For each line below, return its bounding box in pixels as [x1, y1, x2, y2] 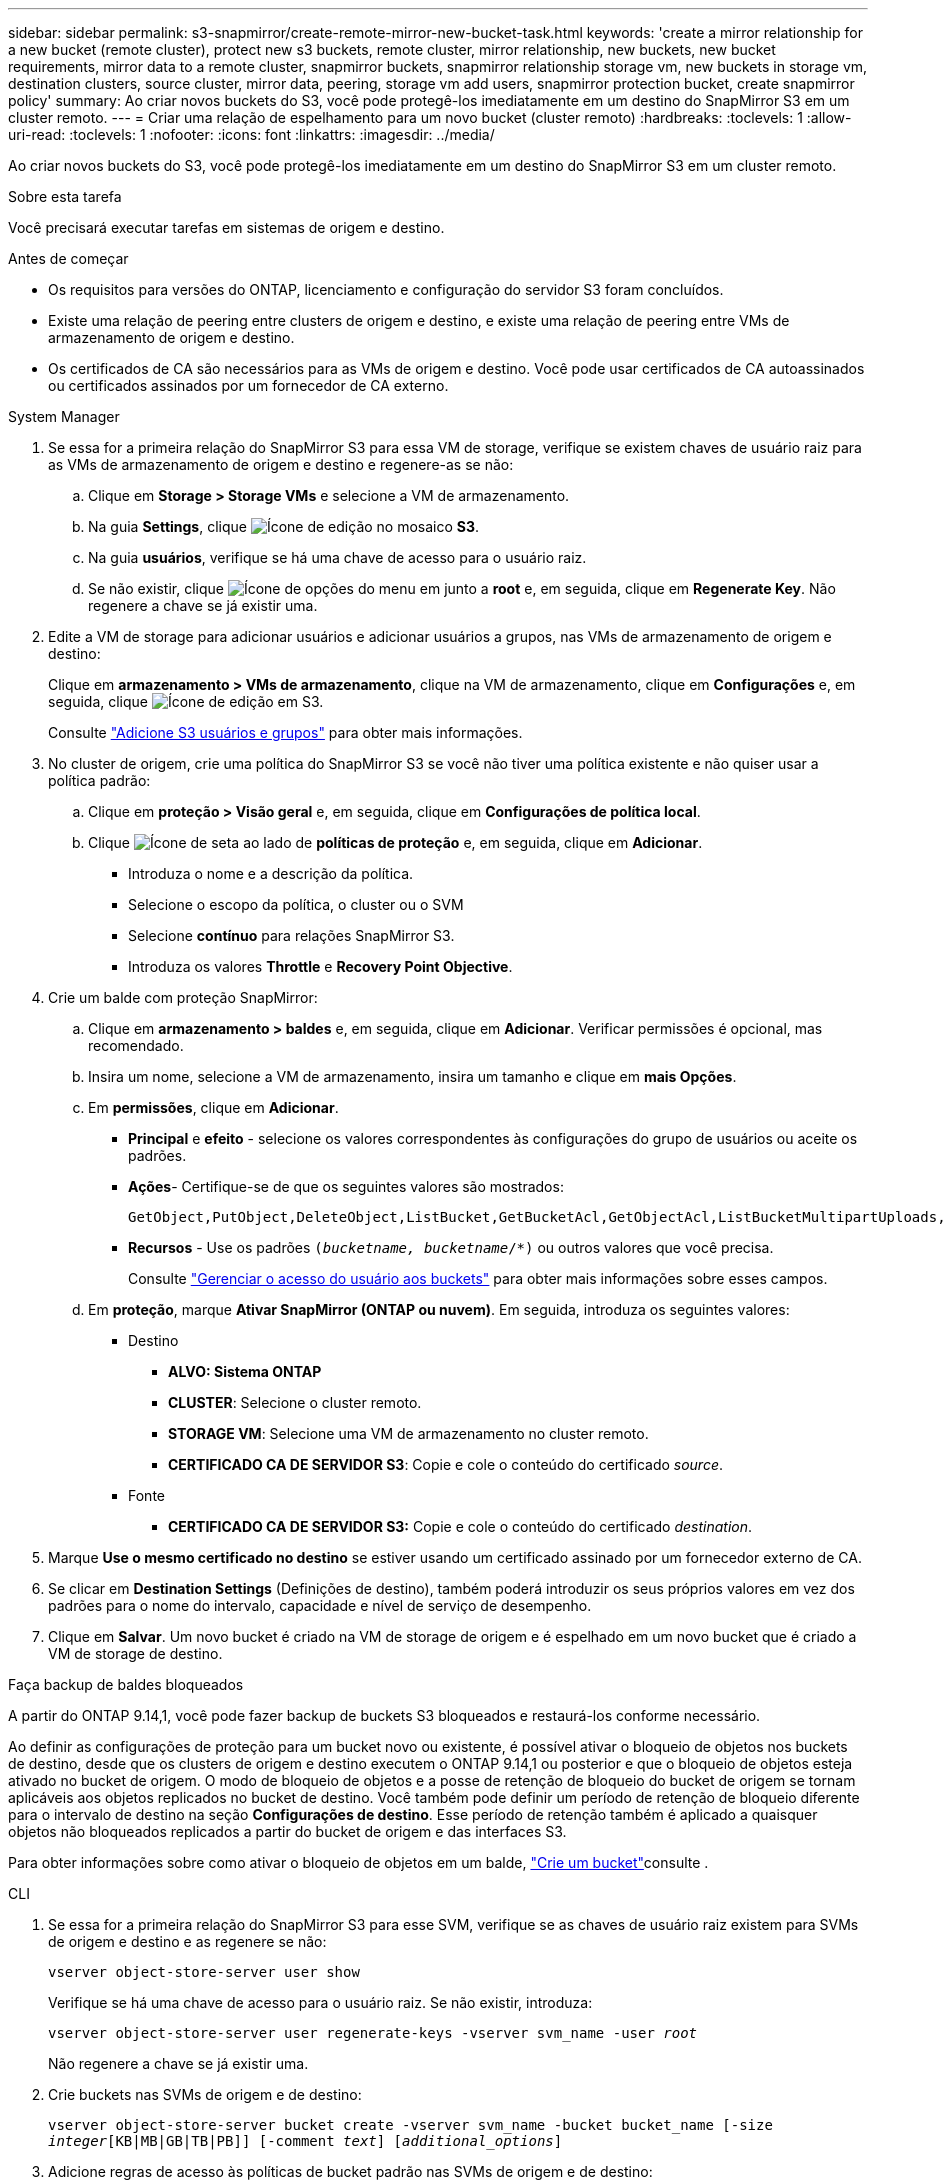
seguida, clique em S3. [48, 693, 324, 710]
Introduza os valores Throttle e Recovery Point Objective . [128, 958, 513, 975]
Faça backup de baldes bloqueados [8, 1676, 244, 1693]
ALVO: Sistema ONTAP [168, 1363, 322, 1380]
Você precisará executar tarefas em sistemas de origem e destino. [8, 219, 445, 236]
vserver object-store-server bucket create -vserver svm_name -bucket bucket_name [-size [48, 2117, 773, 2133]
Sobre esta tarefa [8, 188, 122, 205]
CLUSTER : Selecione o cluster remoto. [168, 1394, 422, 1411]
